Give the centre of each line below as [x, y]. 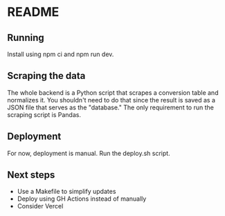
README [33, 12]
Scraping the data [46, 76]
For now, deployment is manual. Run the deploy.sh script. [89, 153]
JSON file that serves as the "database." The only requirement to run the [111, 107]
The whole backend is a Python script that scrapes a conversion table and [113, 92]
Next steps [31, 175]
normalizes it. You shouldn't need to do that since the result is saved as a [111, 100]
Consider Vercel [40, 206]
